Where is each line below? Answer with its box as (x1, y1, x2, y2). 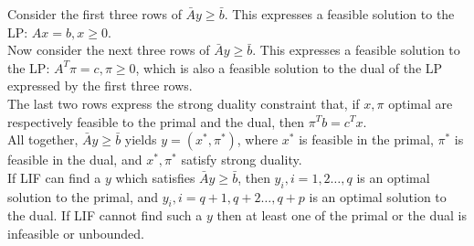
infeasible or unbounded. (7, 223, 144, 242)
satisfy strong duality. (181, 150, 302, 169)
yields (124, 130, 157, 149)
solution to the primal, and (7, 187, 159, 206)
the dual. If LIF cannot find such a (7, 206, 203, 225)
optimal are (388, 93, 453, 112)
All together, (7, 130, 79, 149)
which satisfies (115, 167, 195, 187)
